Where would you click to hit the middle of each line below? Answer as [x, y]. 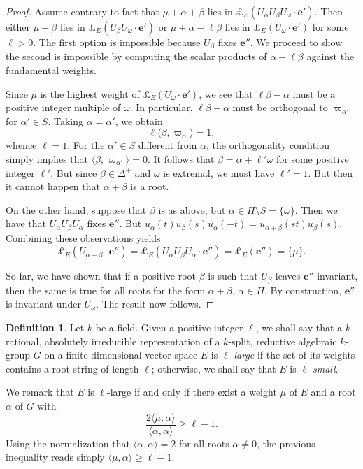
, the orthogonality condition [268, 145]
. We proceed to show [296, 42]
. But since [74, 172]
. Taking [66, 121]
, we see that [226, 93]
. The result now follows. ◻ [155, 304]
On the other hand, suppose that [76, 209]
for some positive [313, 159]
